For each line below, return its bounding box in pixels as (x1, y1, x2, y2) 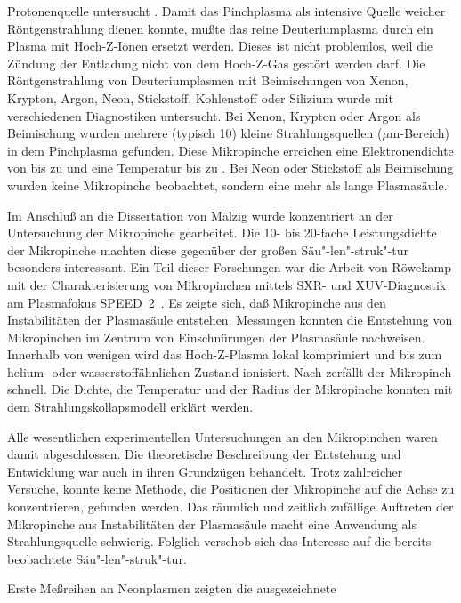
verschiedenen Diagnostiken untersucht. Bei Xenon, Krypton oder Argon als (7, 106, 421, 125)
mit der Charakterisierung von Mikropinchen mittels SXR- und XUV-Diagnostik (7, 275, 447, 293)
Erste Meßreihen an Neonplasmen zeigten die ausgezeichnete (7, 579, 336, 598)
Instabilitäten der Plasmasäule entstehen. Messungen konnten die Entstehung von (7, 310, 453, 329)
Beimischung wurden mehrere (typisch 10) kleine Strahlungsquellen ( (7, 124, 383, 142)
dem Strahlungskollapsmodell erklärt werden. (7, 398, 254, 416)
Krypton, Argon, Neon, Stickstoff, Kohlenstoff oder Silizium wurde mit (7, 88, 393, 107)
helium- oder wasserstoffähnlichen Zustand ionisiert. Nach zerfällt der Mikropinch (7, 362, 452, 381)
